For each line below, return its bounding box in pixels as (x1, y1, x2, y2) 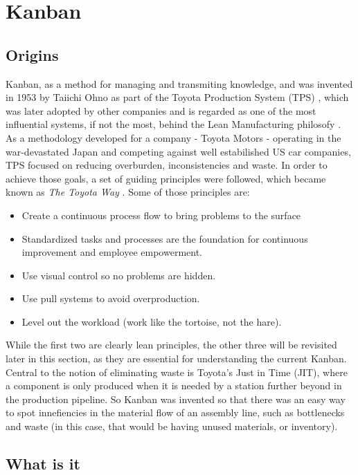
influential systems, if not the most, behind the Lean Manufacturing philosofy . (6, 117, 341, 131)
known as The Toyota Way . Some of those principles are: (6, 185, 250, 199)
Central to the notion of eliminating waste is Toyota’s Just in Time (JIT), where (6, 364, 348, 379)
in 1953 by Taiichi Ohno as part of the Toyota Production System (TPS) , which (6, 90, 349, 104)
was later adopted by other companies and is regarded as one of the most (6, 103, 316, 118)
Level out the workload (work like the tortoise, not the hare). (21, 314, 282, 328)
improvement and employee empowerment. (21, 245, 202, 259)
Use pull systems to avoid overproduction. (21, 291, 200, 306)
